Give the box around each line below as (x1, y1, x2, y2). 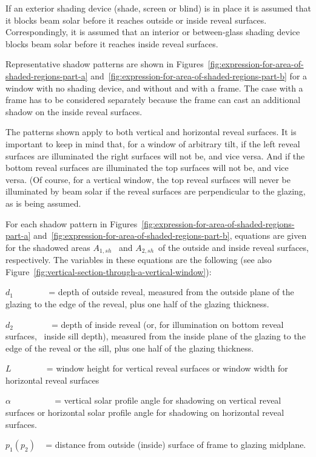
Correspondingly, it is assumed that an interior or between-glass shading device (5, 25, 300, 38)
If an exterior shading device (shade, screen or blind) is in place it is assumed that (5, 2, 311, 14)
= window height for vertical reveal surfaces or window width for (46, 362, 288, 375)
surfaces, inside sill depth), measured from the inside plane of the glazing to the (5, 330, 306, 342)
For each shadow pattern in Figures (5, 217, 138, 230)
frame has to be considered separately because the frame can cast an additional (5, 93, 301, 106)
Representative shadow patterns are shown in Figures (5, 58, 204, 70)
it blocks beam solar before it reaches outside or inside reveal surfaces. (5, 13, 267, 26)
